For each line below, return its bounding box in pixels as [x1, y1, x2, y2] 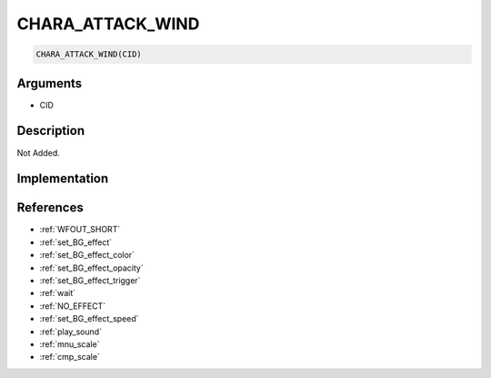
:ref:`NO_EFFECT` [39, 301, 106, 312]
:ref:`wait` [39, 288, 76, 299]
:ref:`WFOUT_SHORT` [39, 224, 121, 235]
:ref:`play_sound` [39, 326, 103, 337]
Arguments [16, 76, 83, 91]
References [16, 200, 84, 216]
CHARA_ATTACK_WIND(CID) [35, 49, 143, 59]
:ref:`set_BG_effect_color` [39, 250, 135, 261]
